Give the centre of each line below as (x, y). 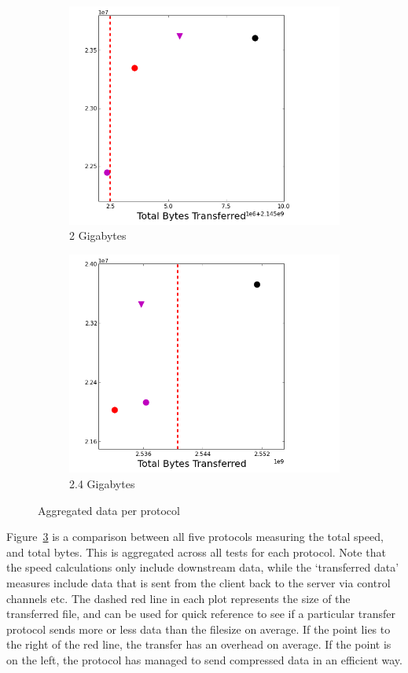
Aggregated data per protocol (109, 510)
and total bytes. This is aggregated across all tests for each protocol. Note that (196, 552)
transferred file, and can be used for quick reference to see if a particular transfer (201, 614)
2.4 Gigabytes (102, 484)
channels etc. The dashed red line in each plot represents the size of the (178, 598)
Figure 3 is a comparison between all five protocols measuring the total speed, (195, 537)
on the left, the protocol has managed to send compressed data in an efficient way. (204, 659)
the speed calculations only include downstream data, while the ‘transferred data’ (203, 567)
